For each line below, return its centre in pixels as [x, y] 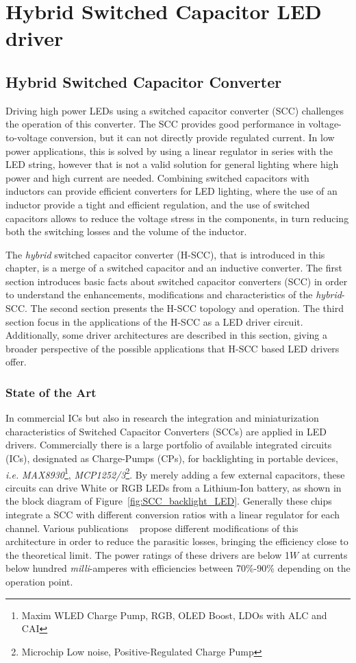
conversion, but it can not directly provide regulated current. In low [192, 137]
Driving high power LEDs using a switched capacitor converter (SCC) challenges [175, 110]
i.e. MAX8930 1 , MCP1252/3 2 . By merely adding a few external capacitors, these [175, 473]
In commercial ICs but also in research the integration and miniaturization [162, 418]
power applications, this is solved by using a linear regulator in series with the [169, 150]
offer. [16, 362]
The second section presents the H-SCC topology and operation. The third [187, 308]
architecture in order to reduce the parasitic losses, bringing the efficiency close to [177, 541]
